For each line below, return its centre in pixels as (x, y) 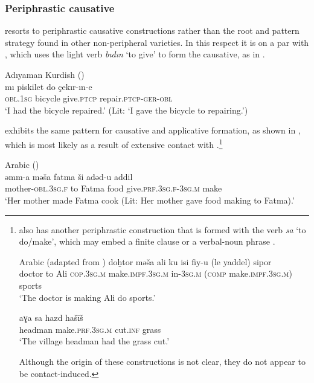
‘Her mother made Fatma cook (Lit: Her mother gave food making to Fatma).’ (150, 200)
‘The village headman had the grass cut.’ (94, 341)
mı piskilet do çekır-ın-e (49, 86)
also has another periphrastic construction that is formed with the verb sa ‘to (162, 229)
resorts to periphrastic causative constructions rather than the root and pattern (152, 31)
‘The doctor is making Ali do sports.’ (87, 297)
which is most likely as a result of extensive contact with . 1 (114, 143)
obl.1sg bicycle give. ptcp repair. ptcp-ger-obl (89, 98)
